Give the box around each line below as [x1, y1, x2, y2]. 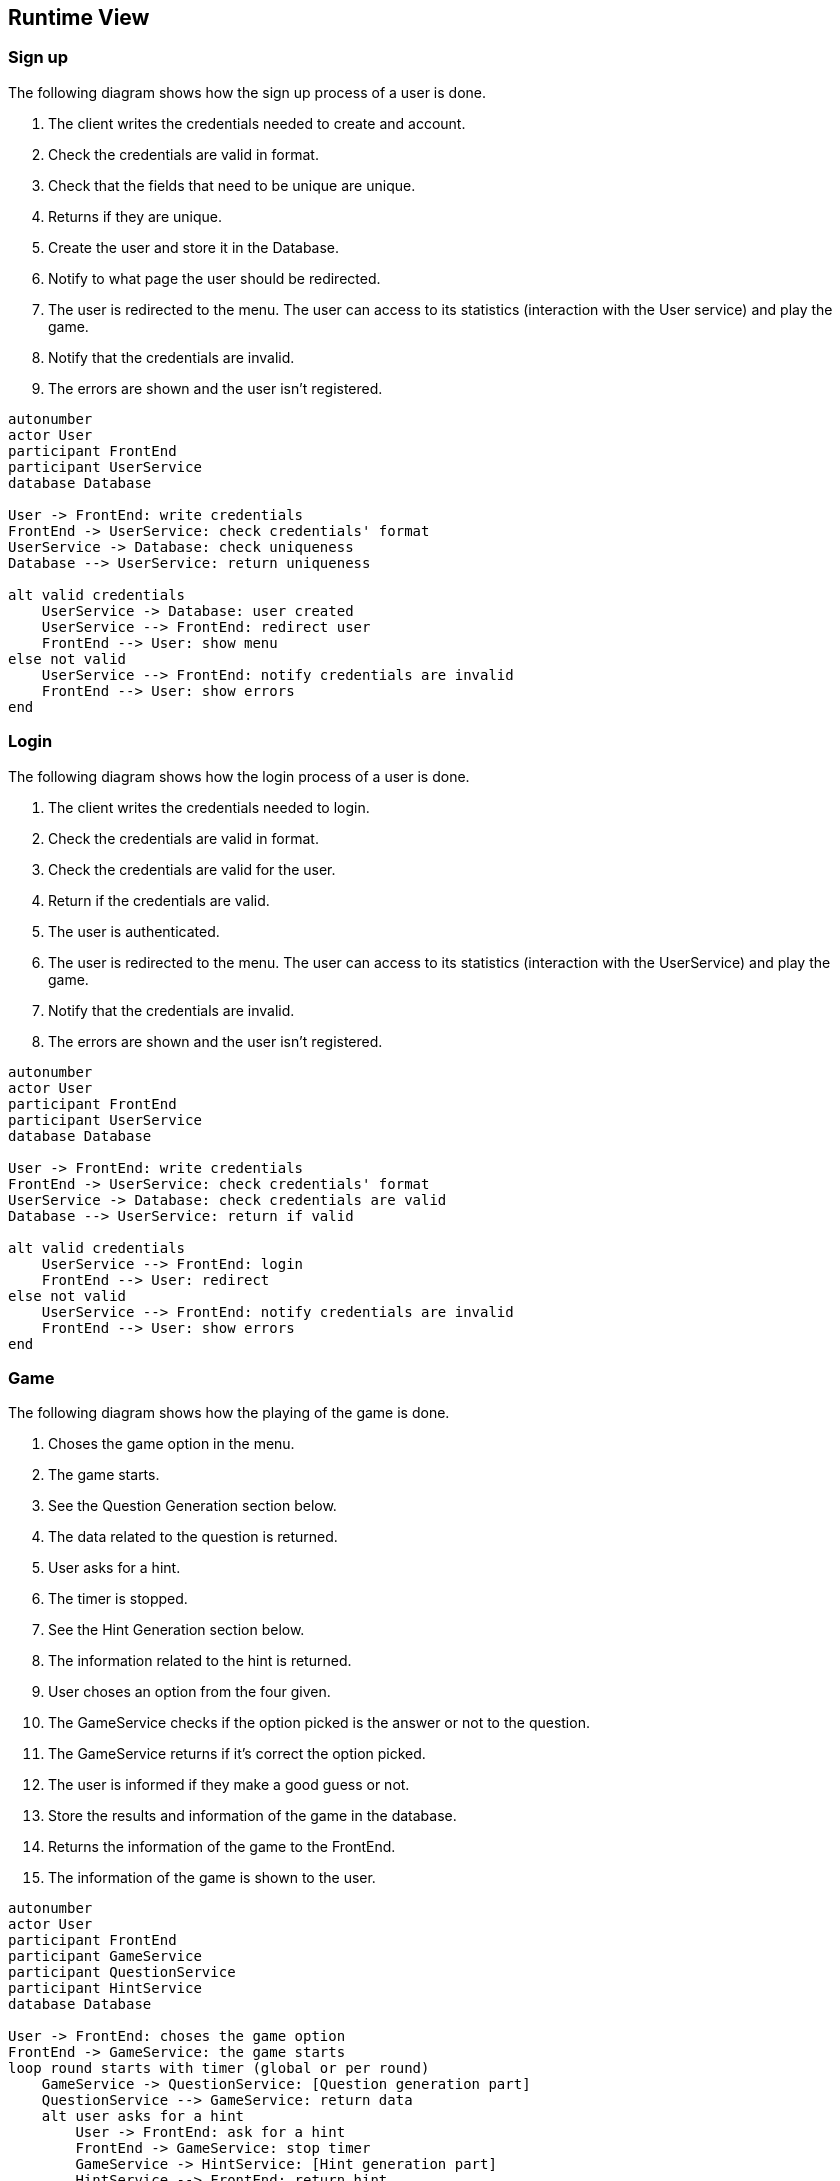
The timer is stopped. [48, 1590, 188, 1608]
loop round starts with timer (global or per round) [8, 2060, 430, 2077]
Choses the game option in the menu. [48, 1435, 295, 1453]
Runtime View [8, 5, 150, 30]
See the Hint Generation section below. [48, 1621, 305, 1639]
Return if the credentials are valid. [48, 891, 270, 909]
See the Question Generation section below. [48, 1497, 337, 1515]
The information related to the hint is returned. [48, 1652, 352, 1670]
